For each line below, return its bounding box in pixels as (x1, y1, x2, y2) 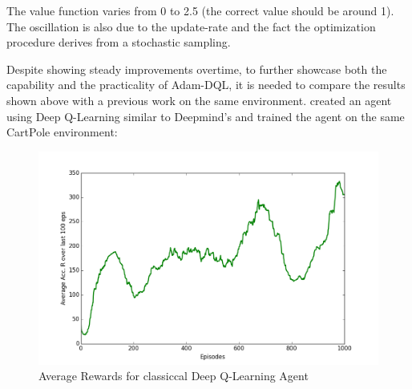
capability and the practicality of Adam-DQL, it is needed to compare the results (6, 76, 406, 93)
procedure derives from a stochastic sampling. (6, 34, 231, 51)
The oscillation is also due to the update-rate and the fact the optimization (6, 18, 376, 34)
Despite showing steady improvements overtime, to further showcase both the (6, 60, 387, 77)
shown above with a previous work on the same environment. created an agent (6, 91, 392, 108)
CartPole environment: (6, 124, 118, 140)
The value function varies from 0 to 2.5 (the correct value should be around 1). (6, 2, 394, 18)
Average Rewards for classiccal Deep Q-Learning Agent (38, 367, 309, 384)
